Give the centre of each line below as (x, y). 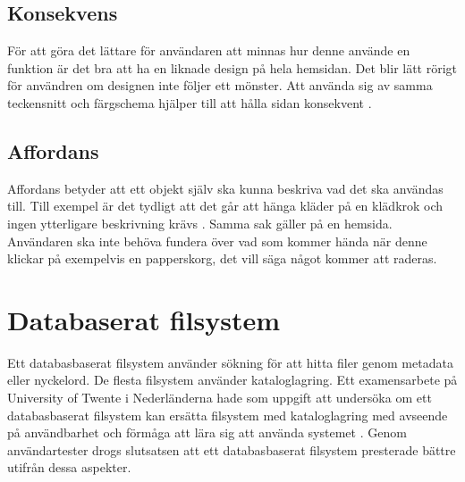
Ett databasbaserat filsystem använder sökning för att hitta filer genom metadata (230, 362)
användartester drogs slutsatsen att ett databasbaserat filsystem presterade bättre (232, 449)
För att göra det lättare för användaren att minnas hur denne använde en (209, 50)
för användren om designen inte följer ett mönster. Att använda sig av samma (220, 85)
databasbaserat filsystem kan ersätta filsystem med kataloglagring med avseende (228, 415)
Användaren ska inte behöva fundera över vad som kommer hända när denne (217, 241)
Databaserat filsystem (144, 319)
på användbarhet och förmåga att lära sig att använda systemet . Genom (207, 432)
